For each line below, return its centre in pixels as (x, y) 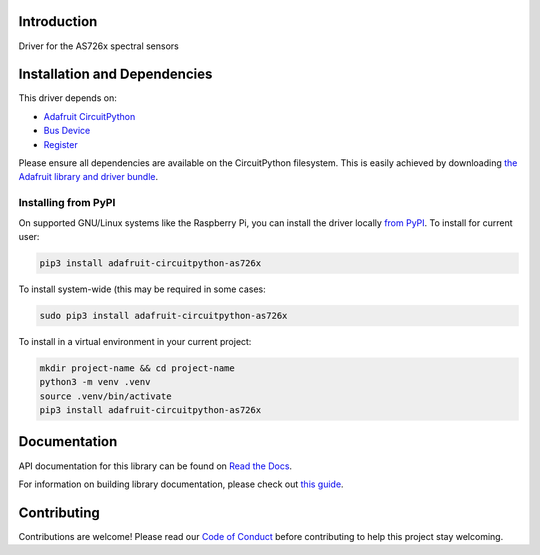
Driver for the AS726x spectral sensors (98, 46)
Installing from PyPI (67, 203)
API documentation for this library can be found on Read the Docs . (155, 466)
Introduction (58, 21)
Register (61, 144)
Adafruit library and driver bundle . (88, 177)
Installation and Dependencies (115, 74)
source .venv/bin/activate (105, 396)
